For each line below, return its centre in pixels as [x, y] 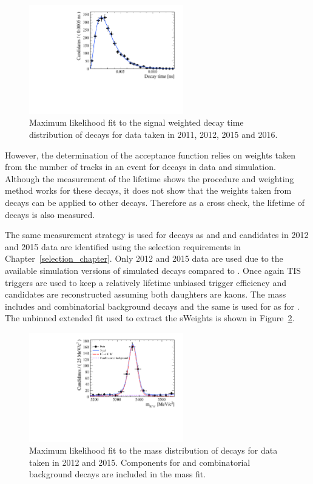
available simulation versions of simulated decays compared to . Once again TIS [153, 270]
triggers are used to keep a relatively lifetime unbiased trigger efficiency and [146, 282]
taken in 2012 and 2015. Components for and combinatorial [140, 462]
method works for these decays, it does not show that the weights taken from [148, 190]
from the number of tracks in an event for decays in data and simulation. [140, 167]
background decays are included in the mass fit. [118, 474]
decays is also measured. [50, 214]
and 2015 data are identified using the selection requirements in [123, 246]
